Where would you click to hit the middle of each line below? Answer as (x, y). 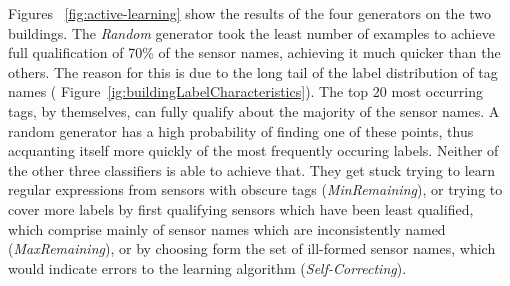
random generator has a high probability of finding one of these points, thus (241, 130)
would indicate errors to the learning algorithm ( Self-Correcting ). (207, 267)
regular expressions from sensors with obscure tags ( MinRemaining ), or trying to (255, 189)
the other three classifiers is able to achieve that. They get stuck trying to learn (252, 169)
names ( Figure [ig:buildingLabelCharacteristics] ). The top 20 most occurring (245, 91)
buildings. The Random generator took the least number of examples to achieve (251, 32)
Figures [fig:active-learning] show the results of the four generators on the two (250, 13)
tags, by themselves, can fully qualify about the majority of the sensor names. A (254, 110)
